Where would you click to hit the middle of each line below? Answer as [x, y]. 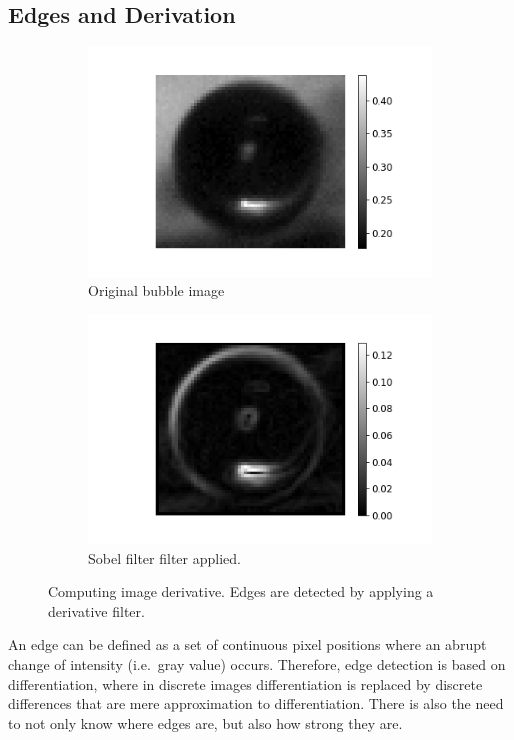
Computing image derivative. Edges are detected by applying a [241, 591]
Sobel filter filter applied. [164, 557]
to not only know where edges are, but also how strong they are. [205, 722]
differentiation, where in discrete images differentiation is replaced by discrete [245, 683]
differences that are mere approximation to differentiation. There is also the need [256, 703]
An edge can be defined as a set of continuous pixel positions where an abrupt [247, 644]
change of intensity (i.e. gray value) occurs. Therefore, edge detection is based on [257, 664]
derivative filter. [96, 610]
